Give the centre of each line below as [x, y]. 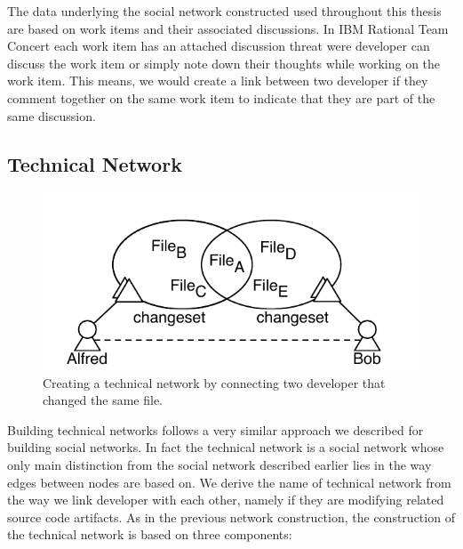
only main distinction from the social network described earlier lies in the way [220, 465]
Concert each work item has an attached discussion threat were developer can [219, 46]
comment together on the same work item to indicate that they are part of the [221, 97]
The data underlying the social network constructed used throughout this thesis [224, 11]
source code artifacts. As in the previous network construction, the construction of [231, 517]
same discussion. [52, 115]
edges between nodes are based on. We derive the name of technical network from [229, 482]
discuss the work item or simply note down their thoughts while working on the [224, 63]
